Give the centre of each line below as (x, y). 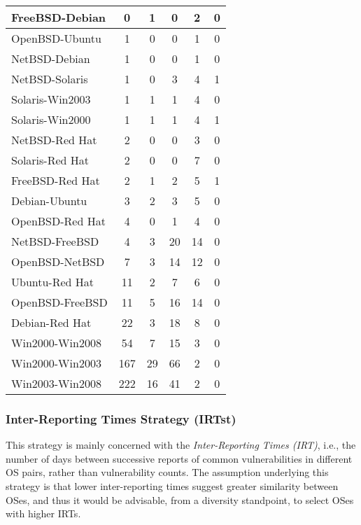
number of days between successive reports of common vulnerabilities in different (179, 458)
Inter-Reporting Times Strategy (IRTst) (121, 418)
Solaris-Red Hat (50, 160)
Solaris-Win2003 (51, 99)
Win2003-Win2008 (56, 383)
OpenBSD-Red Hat (58, 221)
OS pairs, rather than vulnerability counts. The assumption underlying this (167, 472)
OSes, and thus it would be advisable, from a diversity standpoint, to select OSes (180, 499)
